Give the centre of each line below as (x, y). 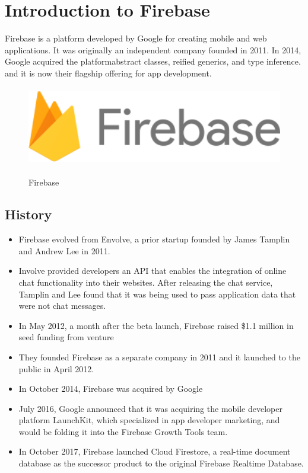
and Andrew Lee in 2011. (64, 250)
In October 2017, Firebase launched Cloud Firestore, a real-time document (155, 451)
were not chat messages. (62, 306)
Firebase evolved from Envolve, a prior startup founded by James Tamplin (154, 239)
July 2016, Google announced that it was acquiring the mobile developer (150, 408)
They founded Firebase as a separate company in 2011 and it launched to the (159, 357)
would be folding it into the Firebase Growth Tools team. (123, 431)
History (28, 214)
